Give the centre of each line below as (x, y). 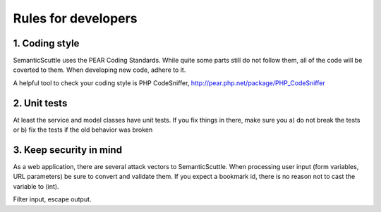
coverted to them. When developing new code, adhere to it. (99, 70)
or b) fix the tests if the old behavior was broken (83, 130)
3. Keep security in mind (68, 150)
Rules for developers (75, 18)
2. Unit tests (40, 103)
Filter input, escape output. (52, 199)
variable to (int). (36, 186)
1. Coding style (46, 43)
